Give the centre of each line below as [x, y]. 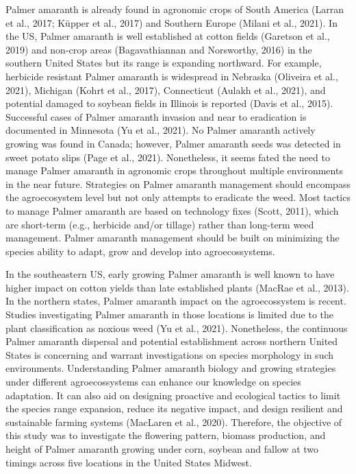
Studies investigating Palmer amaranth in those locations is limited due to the [169, 315]
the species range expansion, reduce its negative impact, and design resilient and [174, 408]
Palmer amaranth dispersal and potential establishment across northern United [172, 341]
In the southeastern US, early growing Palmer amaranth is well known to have [170, 274]
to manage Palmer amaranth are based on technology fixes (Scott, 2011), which [172, 210]
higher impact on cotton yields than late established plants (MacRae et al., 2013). [177, 287]
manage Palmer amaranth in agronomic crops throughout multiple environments [174, 170]
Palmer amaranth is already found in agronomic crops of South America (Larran [175, 9]
